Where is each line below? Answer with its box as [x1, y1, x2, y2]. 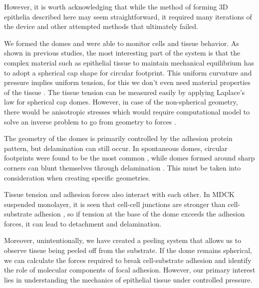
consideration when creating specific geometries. [4, 172, 151, 182]
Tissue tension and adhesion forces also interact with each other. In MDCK [4, 189, 235, 199]
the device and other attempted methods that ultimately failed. [4, 21, 199, 31]
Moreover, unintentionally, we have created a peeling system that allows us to [4, 235, 242, 245]
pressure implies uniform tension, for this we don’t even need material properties [4, 77, 251, 87]
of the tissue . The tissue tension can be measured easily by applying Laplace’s [4, 86, 245, 97]
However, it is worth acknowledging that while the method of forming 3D [4, 1, 228, 11]
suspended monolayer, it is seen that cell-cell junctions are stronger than [4, 198, 226, 209]
